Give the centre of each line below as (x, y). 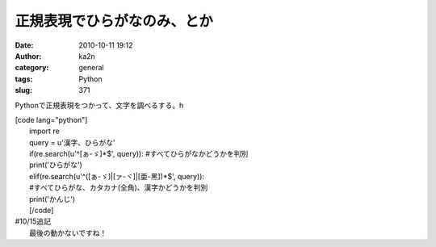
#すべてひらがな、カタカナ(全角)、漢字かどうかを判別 (119, 188)
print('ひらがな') (56, 165)
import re (44, 131)
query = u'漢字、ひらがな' (73, 142)
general (91, 68)
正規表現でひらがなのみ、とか (114, 21)
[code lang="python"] (51, 119)
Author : (28, 56)
